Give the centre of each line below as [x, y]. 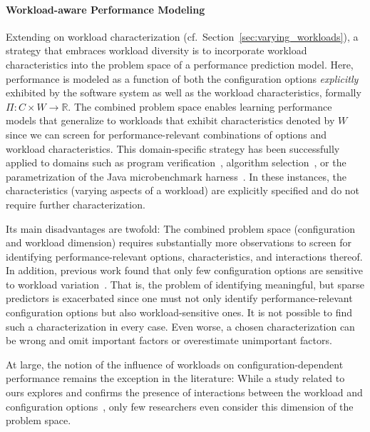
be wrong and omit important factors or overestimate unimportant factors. [169, 340]
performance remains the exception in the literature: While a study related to [175, 378]
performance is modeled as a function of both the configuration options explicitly [182, 78]
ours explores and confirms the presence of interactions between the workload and [184, 392]
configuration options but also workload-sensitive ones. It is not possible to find [179, 312]
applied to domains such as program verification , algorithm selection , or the [176, 162]
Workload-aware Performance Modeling [106, 9]
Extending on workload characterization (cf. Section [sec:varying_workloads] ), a [182, 36]
